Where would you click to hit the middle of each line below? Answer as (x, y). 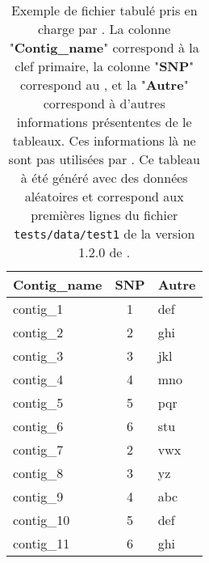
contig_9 (38, 496)
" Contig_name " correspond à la (104, 47)
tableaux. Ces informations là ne (104, 140)
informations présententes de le (104, 122)
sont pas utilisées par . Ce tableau (104, 159)
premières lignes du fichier (104, 215)
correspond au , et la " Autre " (104, 85)
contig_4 (38, 379)
